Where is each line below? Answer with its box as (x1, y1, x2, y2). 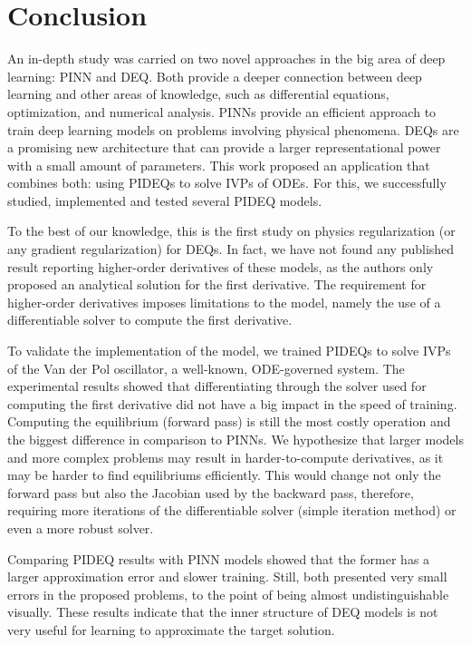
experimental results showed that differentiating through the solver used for (7, 376, 427, 396)
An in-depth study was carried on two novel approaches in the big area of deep (7, 49, 446, 68)
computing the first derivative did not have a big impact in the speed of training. (7, 394, 457, 413)
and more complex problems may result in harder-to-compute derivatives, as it (7, 447, 444, 466)
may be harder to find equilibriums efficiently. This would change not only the (7, 465, 441, 484)
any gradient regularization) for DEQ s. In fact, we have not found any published (7, 239, 455, 259)
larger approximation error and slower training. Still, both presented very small (7, 567, 447, 586)
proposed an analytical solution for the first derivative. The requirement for (7, 275, 427, 294)
